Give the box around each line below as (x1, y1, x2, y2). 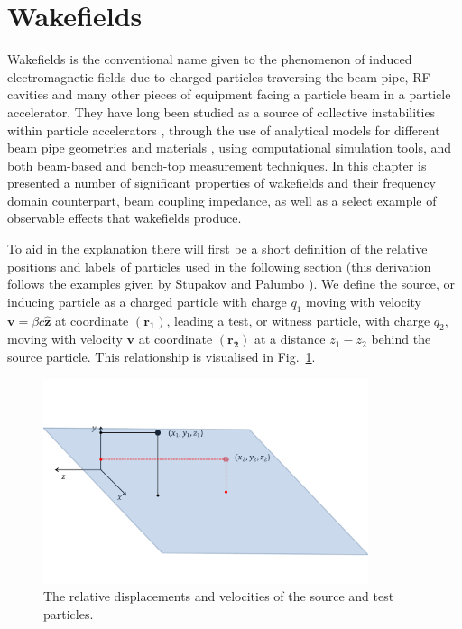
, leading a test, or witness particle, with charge (166, 310, 430, 329)
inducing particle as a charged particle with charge (7, 291, 287, 310)
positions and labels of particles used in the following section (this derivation (7, 256, 431, 275)
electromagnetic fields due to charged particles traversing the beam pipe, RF (7, 67, 430, 86)
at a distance (254, 329, 326, 348)
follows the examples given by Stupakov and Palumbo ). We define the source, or (7, 274, 455, 293)
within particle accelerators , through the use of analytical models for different (7, 120, 440, 139)
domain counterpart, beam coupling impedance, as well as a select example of (7, 190, 437, 209)
